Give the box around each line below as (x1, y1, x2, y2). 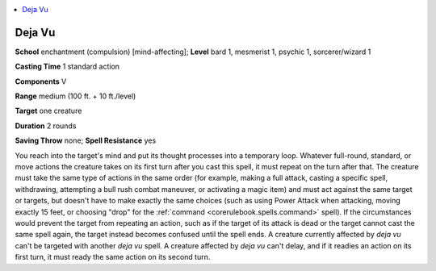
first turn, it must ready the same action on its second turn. (15, 252, 211, 262)
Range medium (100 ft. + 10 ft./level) (15, 91, 136, 101)
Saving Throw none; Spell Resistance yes (15, 135, 157, 145)
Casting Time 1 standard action (15, 61, 120, 72)
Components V (15, 77, 67, 86)
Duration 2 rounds (15, 121, 77, 131)
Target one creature (15, 106, 82, 116)
